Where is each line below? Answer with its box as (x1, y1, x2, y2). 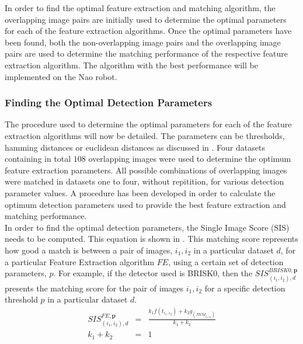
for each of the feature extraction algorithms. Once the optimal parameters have (5, 25, 292, 37)
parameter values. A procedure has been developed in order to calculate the (5, 186, 276, 199)
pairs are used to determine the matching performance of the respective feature (5, 47, 288, 60)
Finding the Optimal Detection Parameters (5, 95, 213, 110)
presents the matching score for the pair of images (5, 282, 184, 294)
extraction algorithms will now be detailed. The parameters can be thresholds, (5, 129, 285, 141)
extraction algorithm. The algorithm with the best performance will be (5, 58, 258, 71)
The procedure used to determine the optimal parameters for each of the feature (5, 118, 292, 130)
